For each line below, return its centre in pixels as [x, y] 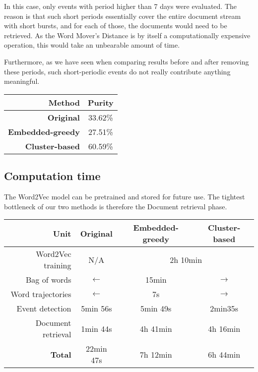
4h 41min [156, 328]
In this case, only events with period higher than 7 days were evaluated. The [121, 6]
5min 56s [97, 309]
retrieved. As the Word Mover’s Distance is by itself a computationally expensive [127, 35]
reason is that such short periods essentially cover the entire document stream [123, 16]
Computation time [52, 176]
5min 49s [156, 309]
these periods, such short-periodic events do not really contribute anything [117, 71]
